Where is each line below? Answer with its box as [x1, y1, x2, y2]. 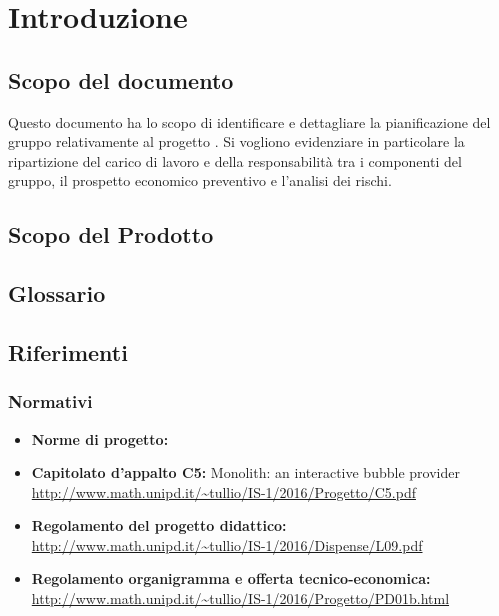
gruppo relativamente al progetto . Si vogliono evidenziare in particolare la [8, 131, 465, 152]
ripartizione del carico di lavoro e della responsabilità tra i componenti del [8, 150, 462, 171]
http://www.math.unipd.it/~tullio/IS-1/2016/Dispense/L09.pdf [31, 534, 423, 555]
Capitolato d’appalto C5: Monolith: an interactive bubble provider [31, 462, 460, 483]
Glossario [8, 278, 106, 309]
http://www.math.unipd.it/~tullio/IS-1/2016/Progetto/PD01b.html [31, 588, 450, 609]
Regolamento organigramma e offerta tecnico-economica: [31, 568, 431, 589]
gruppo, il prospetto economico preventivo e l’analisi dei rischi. [8, 170, 392, 191]
